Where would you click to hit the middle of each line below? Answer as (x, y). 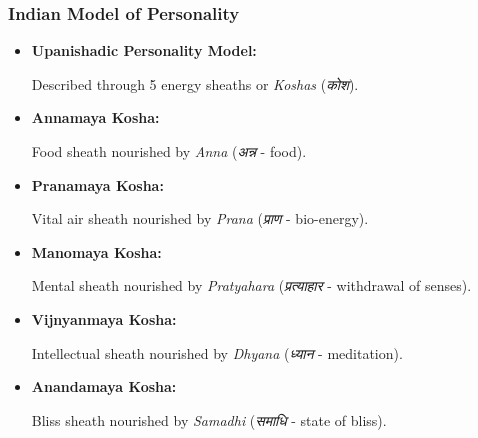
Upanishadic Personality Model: (144, 50)
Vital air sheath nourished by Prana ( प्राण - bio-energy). (200, 218)
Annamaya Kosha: (95, 117)
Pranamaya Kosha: (97, 184)
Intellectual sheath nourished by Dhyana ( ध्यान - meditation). (217, 352)
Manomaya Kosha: (96, 251)
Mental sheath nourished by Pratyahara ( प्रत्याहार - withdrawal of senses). (251, 285)
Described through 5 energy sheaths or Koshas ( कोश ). (195, 83)
